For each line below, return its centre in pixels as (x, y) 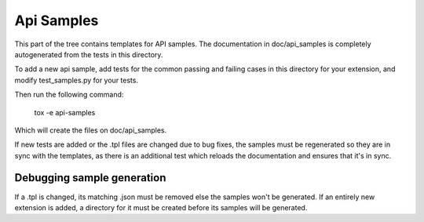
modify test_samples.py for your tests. (77, 80)
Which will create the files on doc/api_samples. (91, 130)
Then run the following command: (69, 95)
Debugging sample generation (90, 178)
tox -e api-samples (65, 112)
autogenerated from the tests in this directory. (89, 54)
